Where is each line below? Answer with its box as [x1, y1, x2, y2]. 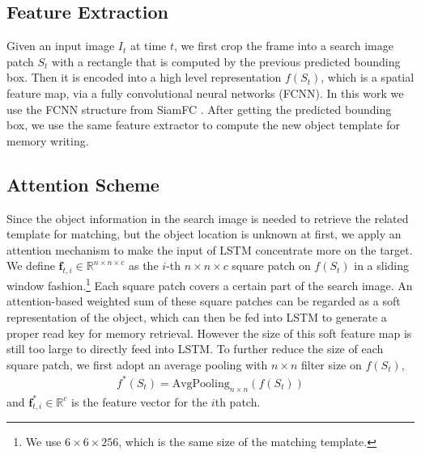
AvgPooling [172, 377, 230, 390]
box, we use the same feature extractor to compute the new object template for [6, 116, 400, 133]
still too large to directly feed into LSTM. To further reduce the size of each [6, 340, 384, 357]
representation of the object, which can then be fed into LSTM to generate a [6, 308, 387, 325]
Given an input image [6, 37, 115, 54]
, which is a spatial [321, 69, 415, 86]
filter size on [300, 356, 362, 373]
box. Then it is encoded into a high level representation [6, 69, 282, 86]
